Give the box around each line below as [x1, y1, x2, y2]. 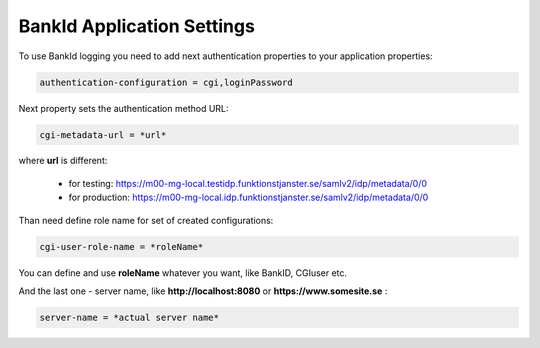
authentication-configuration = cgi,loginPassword [39, 76, 294, 88]
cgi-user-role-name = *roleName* [39, 241, 204, 252]
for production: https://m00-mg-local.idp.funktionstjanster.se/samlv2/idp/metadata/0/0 [68, 191, 429, 204]
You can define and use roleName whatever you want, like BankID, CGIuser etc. [18, 266, 348, 279]
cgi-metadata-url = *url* [39, 129, 167, 140]
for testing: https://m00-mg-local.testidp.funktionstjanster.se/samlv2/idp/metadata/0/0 [68, 177, 428, 189]
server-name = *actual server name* [39, 312, 220, 323]
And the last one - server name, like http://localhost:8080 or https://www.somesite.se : [18, 285, 388, 297]
